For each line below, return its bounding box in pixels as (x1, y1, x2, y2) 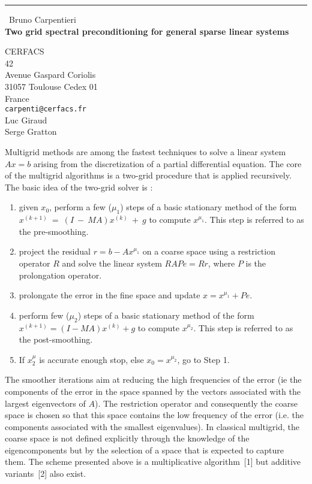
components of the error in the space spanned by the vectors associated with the (5, 385, 301, 397)
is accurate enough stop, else (39, 353, 144, 365)
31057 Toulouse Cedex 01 (5, 80, 98, 92)
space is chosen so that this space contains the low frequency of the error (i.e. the (5, 409, 304, 421)
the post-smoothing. (19, 333, 93, 346)
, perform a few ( (49, 201, 112, 213)
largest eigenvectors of (5, 397, 86, 409)
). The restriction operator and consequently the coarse (94, 397, 298, 409)
